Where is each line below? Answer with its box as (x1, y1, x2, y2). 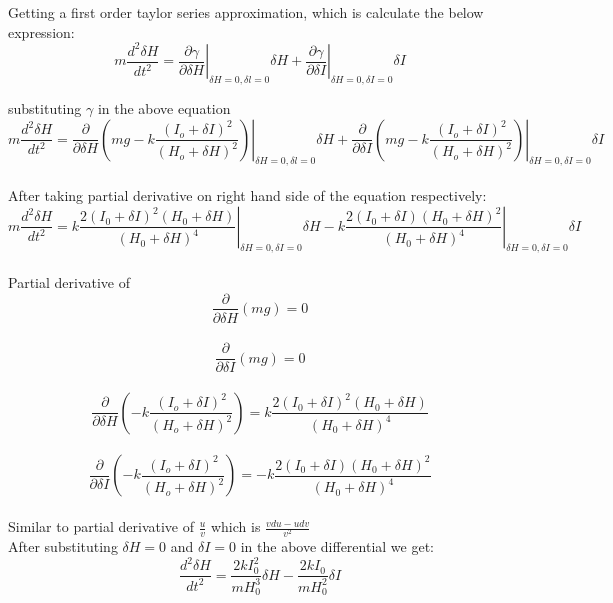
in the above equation (97, 97, 231, 118)
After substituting (8, 536, 118, 557)
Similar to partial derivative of (8, 516, 195, 537)
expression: (8, 21, 75, 42)
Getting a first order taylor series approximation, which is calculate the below (8, 2, 484, 22)
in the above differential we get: (240, 536, 434, 557)
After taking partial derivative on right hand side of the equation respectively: (8, 184, 487, 205)
